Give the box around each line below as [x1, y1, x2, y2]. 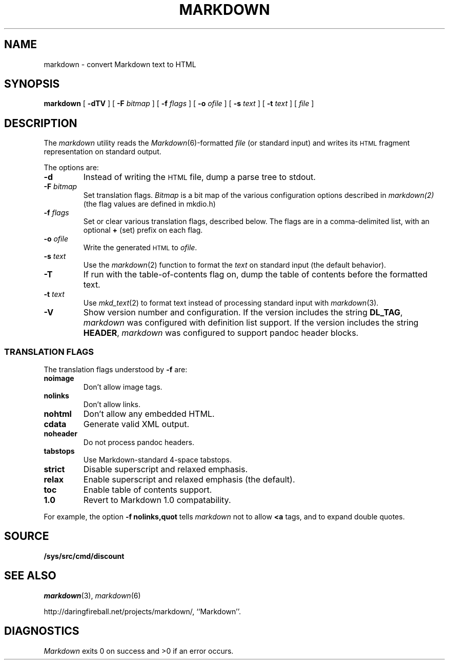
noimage [44, 374, 74, 383]
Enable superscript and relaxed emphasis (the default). [83, 474, 295, 485]
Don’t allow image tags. [83, 383, 162, 392]
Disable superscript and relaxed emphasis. [83, 464, 248, 475]
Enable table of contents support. [83, 485, 212, 495]
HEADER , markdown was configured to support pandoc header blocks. [83, 328, 359, 338]
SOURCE [4, 530, 49, 543]
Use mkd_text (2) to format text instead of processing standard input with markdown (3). [83, 298, 379, 308]
